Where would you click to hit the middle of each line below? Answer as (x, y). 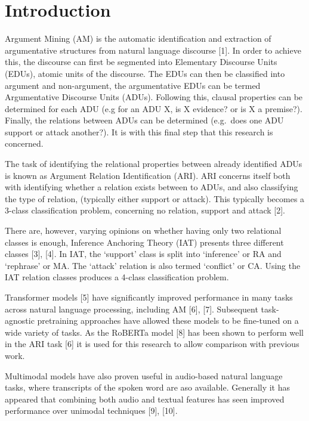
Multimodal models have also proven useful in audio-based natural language (144, 375)
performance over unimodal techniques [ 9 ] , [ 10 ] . (91, 411)
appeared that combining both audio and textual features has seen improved (145, 399)
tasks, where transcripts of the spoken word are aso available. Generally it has (148, 387)
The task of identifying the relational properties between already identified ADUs (154, 164)
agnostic (20, 321)
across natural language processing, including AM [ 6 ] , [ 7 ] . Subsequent (132, 309)
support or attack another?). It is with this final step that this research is (139, 131)
